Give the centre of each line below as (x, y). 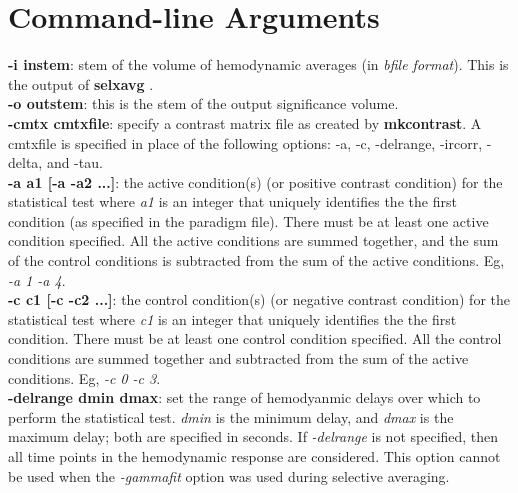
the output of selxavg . (81, 83)
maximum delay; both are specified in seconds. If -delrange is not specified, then (253, 436)
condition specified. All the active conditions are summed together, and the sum (253, 240)
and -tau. (74, 162)
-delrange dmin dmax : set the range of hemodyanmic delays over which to (244, 397)
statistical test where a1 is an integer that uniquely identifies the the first (232, 201)
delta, (25, 162)
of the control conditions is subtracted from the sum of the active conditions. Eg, (256, 260)
